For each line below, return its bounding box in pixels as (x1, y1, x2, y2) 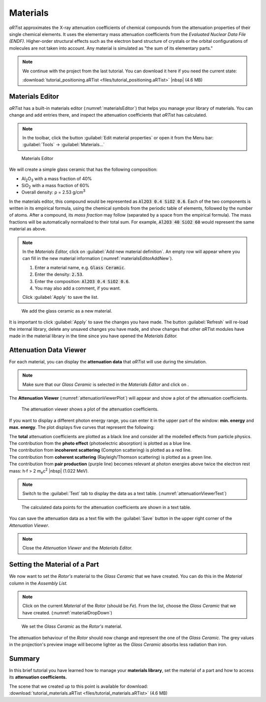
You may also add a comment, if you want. (34, 286, 121, 291)
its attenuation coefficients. (9, 674, 67, 680)
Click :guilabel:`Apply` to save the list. (22, 294, 99, 300)
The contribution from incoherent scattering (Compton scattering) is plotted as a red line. (9, 447, 192, 453)
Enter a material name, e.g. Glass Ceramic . (34, 264, 126, 270)
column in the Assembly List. (9, 580, 68, 586)
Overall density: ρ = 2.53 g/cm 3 (21, 189, 86, 195)
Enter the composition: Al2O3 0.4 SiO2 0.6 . (34, 278, 130, 284)
